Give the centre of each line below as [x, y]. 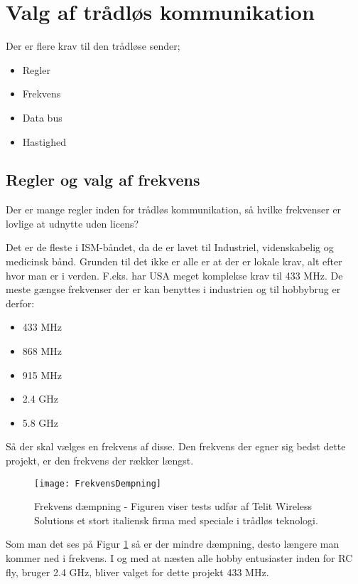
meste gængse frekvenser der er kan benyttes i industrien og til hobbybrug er [173, 289]
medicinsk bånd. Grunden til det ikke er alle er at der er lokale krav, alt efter [174, 261]
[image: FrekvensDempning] [98, 483]
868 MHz [42, 351]
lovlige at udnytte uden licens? [72, 223]
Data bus [42, 117]
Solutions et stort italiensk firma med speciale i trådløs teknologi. [176, 520]
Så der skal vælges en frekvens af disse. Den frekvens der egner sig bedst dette [176, 446]
